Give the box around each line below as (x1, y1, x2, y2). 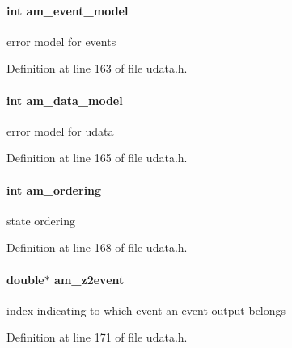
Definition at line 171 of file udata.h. (6, 329, 188, 346)
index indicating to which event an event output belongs (6, 301, 286, 318)
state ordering (6, 212, 75, 229)
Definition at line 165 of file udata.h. (6, 149, 188, 166)
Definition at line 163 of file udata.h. (6, 60, 188, 77)
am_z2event (54, 270, 125, 287)
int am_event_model (6, 2, 129, 19)
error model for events (6, 32, 116, 49)
